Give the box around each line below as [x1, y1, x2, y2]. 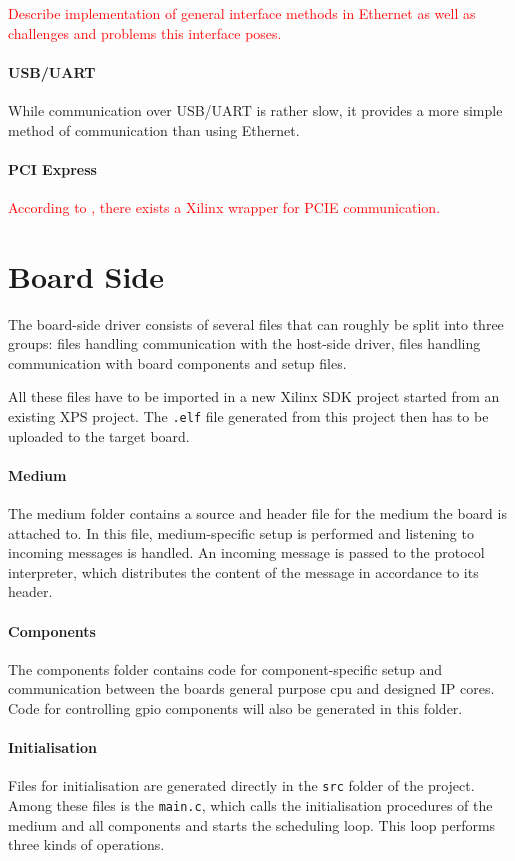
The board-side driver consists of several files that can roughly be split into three [8, 313, 504, 334]
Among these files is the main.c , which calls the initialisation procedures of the [8, 795, 493, 816]
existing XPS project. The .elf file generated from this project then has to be [8, 406, 489, 427]
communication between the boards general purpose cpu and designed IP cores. [8, 678, 495, 699]
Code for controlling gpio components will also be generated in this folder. [8, 698, 463, 719]
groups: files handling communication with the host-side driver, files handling [8, 333, 481, 354]
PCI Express [8, 158, 97, 179]
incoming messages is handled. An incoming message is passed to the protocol [8, 542, 485, 563]
